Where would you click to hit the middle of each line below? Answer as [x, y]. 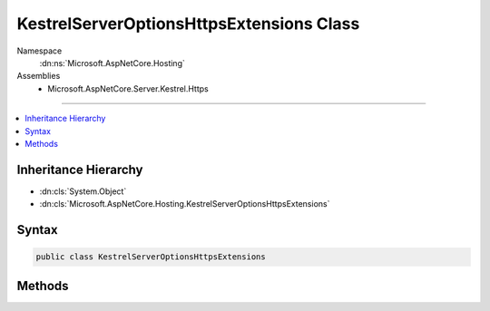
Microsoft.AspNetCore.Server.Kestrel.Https [128, 88]
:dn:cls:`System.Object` [83, 191]
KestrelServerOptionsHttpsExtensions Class [188, 24]
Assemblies [39, 76]
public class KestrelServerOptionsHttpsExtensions [151, 257]
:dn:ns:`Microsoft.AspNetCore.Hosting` [112, 63]
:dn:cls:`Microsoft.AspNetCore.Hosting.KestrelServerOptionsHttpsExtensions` [185, 204]
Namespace [39, 51]
